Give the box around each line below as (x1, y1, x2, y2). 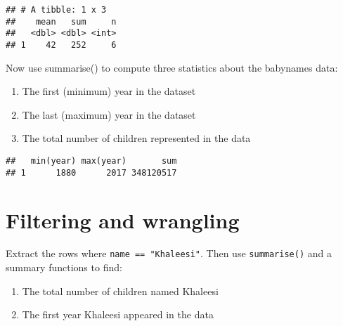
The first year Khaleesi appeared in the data (22, 307, 214, 322)
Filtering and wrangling (6, 205, 240, 234)
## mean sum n (6, 16, 117, 27)
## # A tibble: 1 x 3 (6, 5, 107, 15)
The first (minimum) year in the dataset (22, 84, 196, 98)
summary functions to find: (6, 260, 122, 275)
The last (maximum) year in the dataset (22, 107, 196, 122)
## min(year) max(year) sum (6, 156, 177, 166)
